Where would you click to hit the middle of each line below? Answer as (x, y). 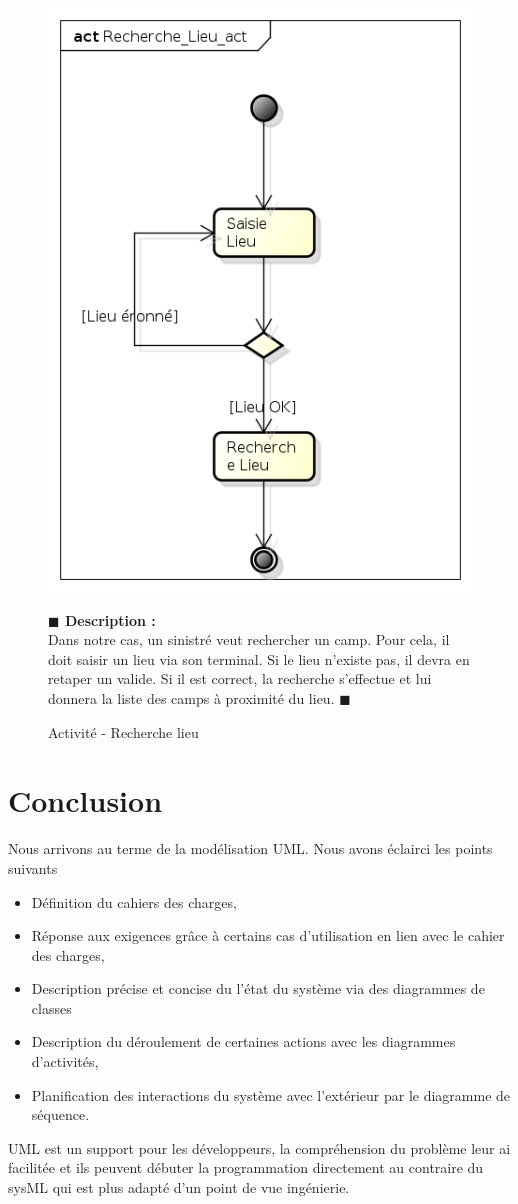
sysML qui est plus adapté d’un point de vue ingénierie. (179, 1187)
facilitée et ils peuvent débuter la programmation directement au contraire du (246, 1167)
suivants (33, 867)
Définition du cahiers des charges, (134, 901)
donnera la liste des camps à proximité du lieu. (191, 698)
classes (51, 1007)
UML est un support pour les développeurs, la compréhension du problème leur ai (259, 1147)
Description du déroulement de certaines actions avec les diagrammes (243, 1041)
